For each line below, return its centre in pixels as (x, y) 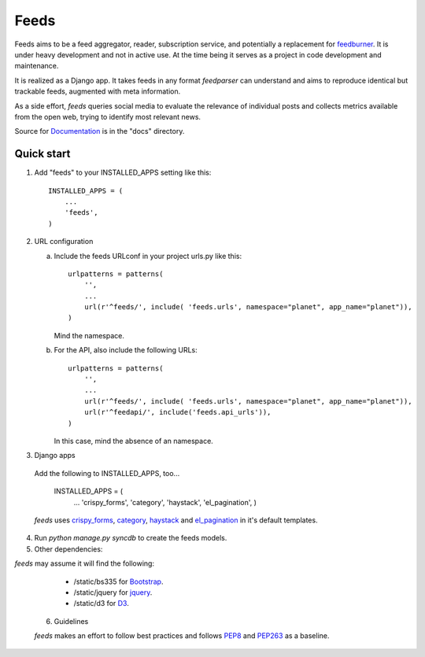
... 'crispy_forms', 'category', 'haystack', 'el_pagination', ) (165, 502)
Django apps (55, 456)
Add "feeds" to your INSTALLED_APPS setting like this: (123, 172)
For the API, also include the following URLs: (126, 350)
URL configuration (64, 242)
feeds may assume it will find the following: (85, 563)
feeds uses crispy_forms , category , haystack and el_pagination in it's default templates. (176, 520)
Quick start (42, 154)
